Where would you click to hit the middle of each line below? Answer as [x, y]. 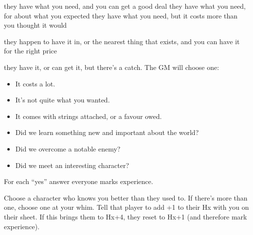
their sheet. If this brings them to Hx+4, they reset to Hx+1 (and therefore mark [126, 216]
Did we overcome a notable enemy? [68, 148]
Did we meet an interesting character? [72, 165]
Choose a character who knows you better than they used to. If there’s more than [126, 197]
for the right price [31, 51]
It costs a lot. [35, 83]
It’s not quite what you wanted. [63, 100]
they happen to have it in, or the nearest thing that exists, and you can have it [122, 41]
